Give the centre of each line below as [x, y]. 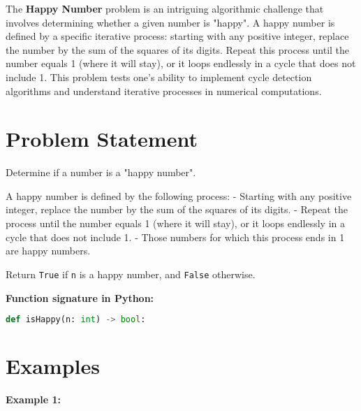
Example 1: [33, 399]
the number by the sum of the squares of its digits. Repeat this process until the [178, 49]
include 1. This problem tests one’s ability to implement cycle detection [159, 77]
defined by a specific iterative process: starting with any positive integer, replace [177, 36]
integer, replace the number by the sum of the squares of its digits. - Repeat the [177, 209]
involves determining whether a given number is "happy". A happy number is [170, 22]
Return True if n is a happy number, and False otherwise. [131, 274]
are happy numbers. [48, 251]
